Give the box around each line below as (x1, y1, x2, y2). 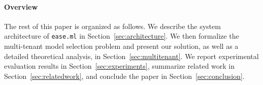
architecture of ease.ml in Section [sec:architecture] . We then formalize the (4, 31, 239, 41)
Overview (4, 1, 38, 12)
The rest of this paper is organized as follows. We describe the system (4, 20, 221, 31)
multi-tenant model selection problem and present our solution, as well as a (4, 41, 239, 51)
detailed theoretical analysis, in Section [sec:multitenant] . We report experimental (4, 50, 259, 61)
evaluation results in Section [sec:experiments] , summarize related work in (4, 61, 235, 71)
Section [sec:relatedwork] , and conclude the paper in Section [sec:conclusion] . (4, 70, 245, 81)
